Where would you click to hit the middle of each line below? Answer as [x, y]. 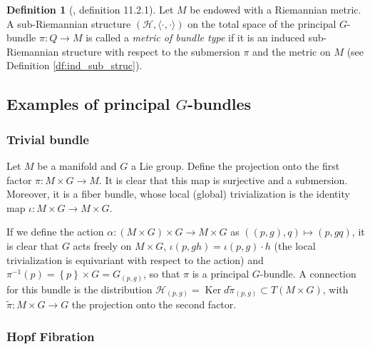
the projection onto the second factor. [154, 304]
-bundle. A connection [308, 274]
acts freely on [102, 245]
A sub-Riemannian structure [69, 23]
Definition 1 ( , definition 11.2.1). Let [90, 9]
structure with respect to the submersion [151, 51]
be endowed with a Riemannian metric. [276, 9]
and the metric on [292, 51]
